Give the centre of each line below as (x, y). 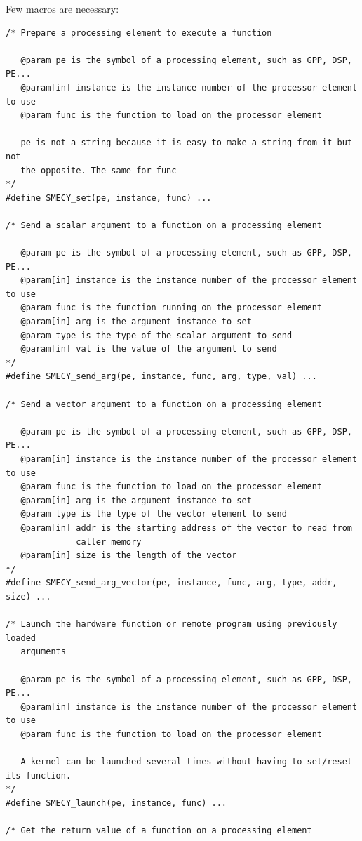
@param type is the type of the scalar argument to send (156, 335)
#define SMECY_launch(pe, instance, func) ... (116, 803)
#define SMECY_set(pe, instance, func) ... (109, 198)
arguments (43, 652)
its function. (39, 775)
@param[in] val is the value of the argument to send (149, 349)
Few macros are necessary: (62, 8)
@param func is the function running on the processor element (172, 308)
